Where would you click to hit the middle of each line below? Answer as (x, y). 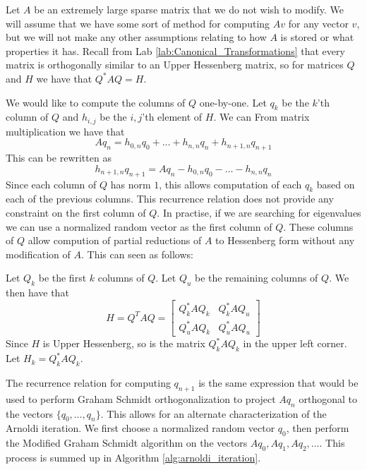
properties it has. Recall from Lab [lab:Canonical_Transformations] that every (175, 50)
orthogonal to (328, 398)
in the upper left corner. (295, 343)
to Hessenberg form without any (285, 240)
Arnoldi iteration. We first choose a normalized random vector (140, 428)
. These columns (318, 226)
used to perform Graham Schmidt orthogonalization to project (141, 398)
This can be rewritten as (59, 158)
